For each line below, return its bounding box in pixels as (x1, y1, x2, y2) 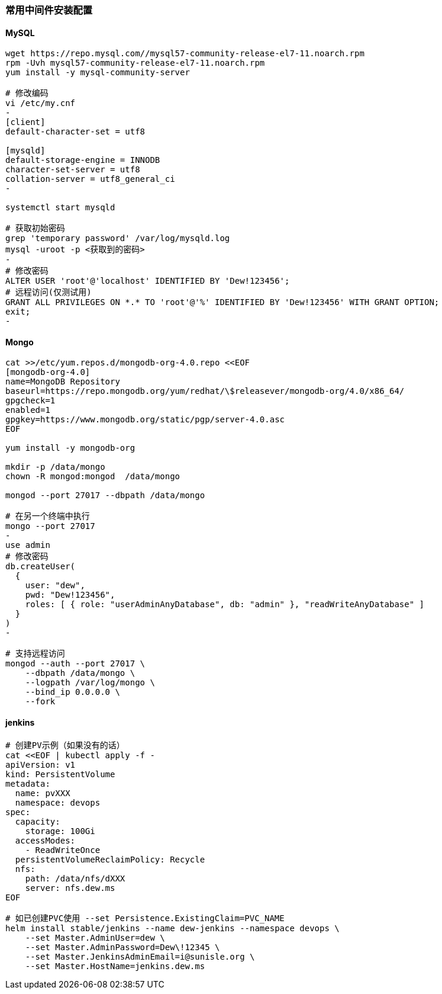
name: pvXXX (15, 788, 70, 798)
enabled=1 (5, 405, 50, 415)
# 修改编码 (5, 88, 49, 98)
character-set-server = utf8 (5, 165, 140, 175)
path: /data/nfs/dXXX (25, 873, 125, 883)
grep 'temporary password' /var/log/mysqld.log (5, 233, 230, 243)
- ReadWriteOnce (25, 845, 101, 855)
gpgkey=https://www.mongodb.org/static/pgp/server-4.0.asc (5, 415, 285, 425)
